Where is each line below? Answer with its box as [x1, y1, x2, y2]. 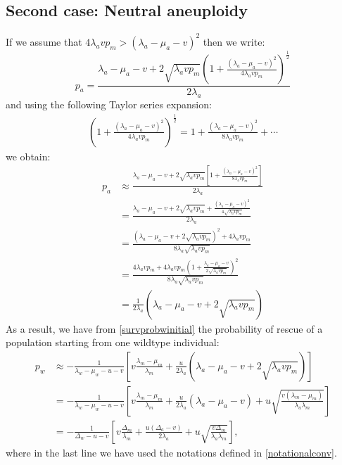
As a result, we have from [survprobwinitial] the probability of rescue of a [6, 321, 323, 336]
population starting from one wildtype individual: [6, 335, 220, 350]
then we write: [203, 34, 265, 49]
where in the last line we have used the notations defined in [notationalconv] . [6, 445, 337, 459]
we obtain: [6, 148, 51, 163]
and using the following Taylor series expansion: [6, 96, 212, 111]
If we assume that [6, 34, 82, 49]
